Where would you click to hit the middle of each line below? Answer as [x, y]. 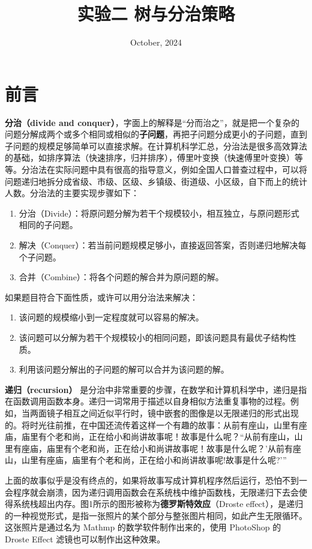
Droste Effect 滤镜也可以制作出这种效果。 [85, 538]
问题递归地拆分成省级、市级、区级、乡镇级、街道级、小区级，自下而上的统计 [156, 181]
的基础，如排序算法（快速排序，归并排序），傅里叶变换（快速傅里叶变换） [150, 157]
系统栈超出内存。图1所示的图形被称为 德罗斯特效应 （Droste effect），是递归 [158, 504]
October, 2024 [156, 42]
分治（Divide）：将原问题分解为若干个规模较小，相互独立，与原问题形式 [159, 213]
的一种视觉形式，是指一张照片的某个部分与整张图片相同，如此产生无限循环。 [156, 515]
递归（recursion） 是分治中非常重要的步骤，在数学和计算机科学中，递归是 [152, 389]
